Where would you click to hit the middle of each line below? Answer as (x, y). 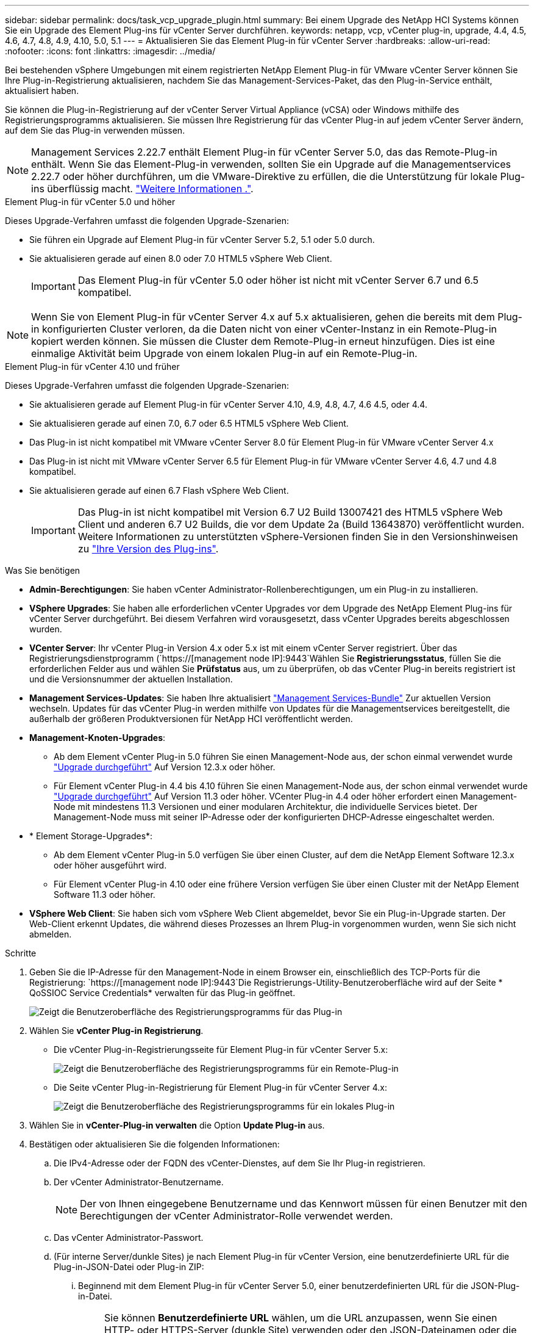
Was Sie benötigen (43, 570)
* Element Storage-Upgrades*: (91, 836)
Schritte (21, 953)
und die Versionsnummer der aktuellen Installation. (131, 679)
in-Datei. (95, 1296)
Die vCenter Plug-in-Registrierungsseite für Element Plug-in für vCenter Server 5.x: (221, 1049)
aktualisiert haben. (42, 91)
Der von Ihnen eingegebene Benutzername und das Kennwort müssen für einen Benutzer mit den (304, 1204)
